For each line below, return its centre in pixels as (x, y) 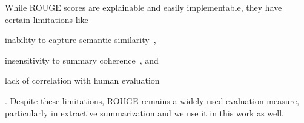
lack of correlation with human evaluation (82, 80)
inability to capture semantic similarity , (81, 40)
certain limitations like (47, 19)
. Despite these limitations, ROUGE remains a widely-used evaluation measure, (152, 100)
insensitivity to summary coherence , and (82, 60)
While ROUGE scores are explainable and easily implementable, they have (144, 7)
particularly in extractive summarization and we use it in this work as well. (144, 112)
